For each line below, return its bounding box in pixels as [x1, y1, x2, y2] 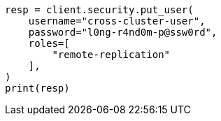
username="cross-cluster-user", [28, 15, 206, 27]
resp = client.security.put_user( [5, 4, 194, 15]
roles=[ [28, 38, 70, 49]
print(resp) [5, 83, 70, 94]
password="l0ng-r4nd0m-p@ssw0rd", [28, 27, 218, 38]
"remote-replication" [52, 49, 171, 60]
